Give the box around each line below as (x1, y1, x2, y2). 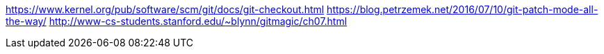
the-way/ (6, 15, 47, 27)
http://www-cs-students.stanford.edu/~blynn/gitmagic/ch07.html (49, 15, 348, 27)
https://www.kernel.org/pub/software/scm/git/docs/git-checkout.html (6, 3, 325, 15)
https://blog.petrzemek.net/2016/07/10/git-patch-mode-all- (327, 3, 598, 15)
